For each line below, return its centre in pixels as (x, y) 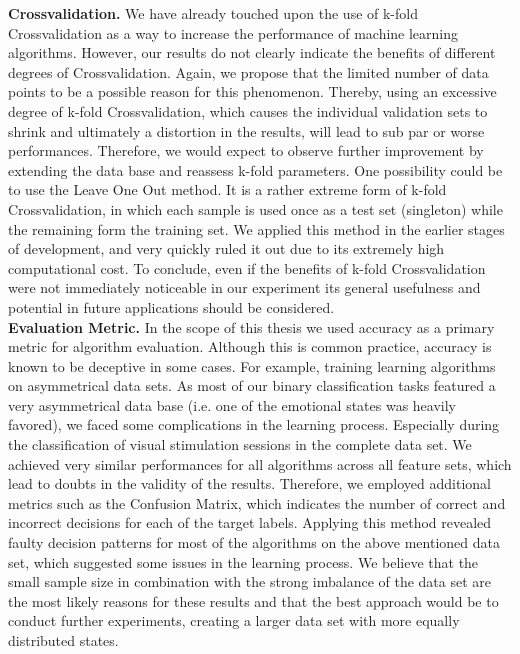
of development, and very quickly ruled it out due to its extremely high (226, 248)
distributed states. (63, 640)
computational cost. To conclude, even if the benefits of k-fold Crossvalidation (247, 267)
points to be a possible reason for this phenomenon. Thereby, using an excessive (252, 91)
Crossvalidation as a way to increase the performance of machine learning (233, 32)
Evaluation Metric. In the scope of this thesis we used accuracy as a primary (251, 326)
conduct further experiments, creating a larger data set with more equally (234, 620)
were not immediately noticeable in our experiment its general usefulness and (244, 287)
